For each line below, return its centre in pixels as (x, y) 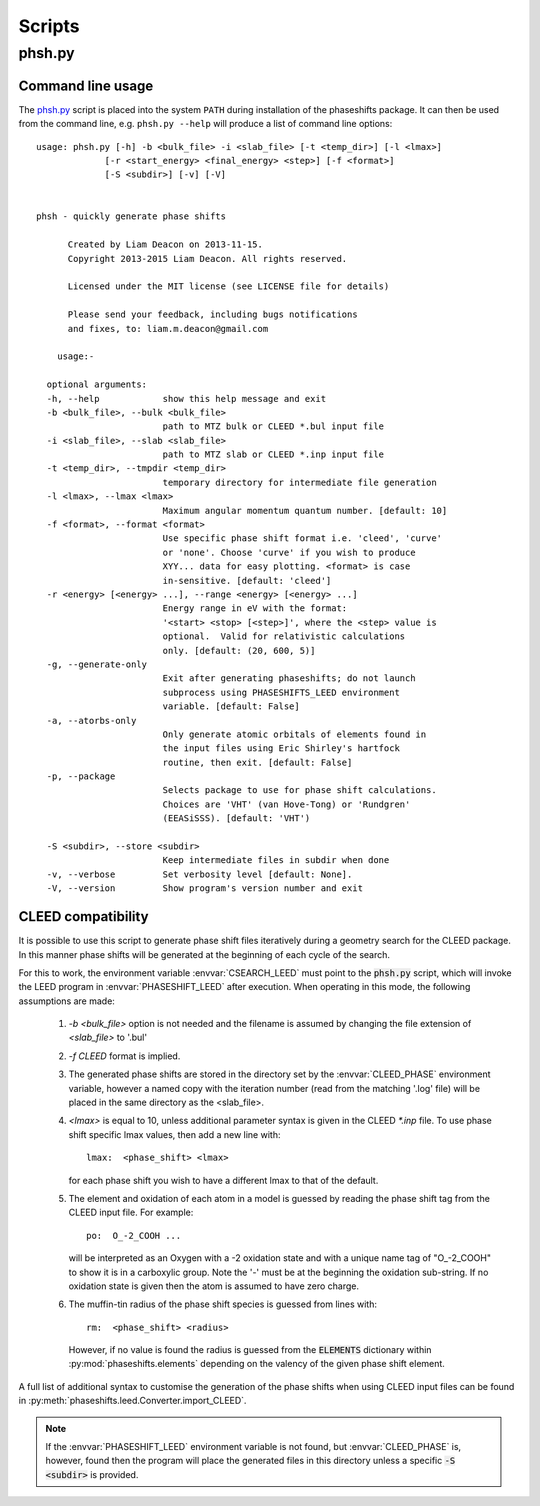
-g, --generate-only (97, 664)
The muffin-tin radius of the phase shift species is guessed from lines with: (223, 1304)
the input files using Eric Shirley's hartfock (281, 748)
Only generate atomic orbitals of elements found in (294, 734)
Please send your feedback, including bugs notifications (213, 314)
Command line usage (86, 85)
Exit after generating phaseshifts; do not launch (289, 678)
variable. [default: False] (231, 706)
